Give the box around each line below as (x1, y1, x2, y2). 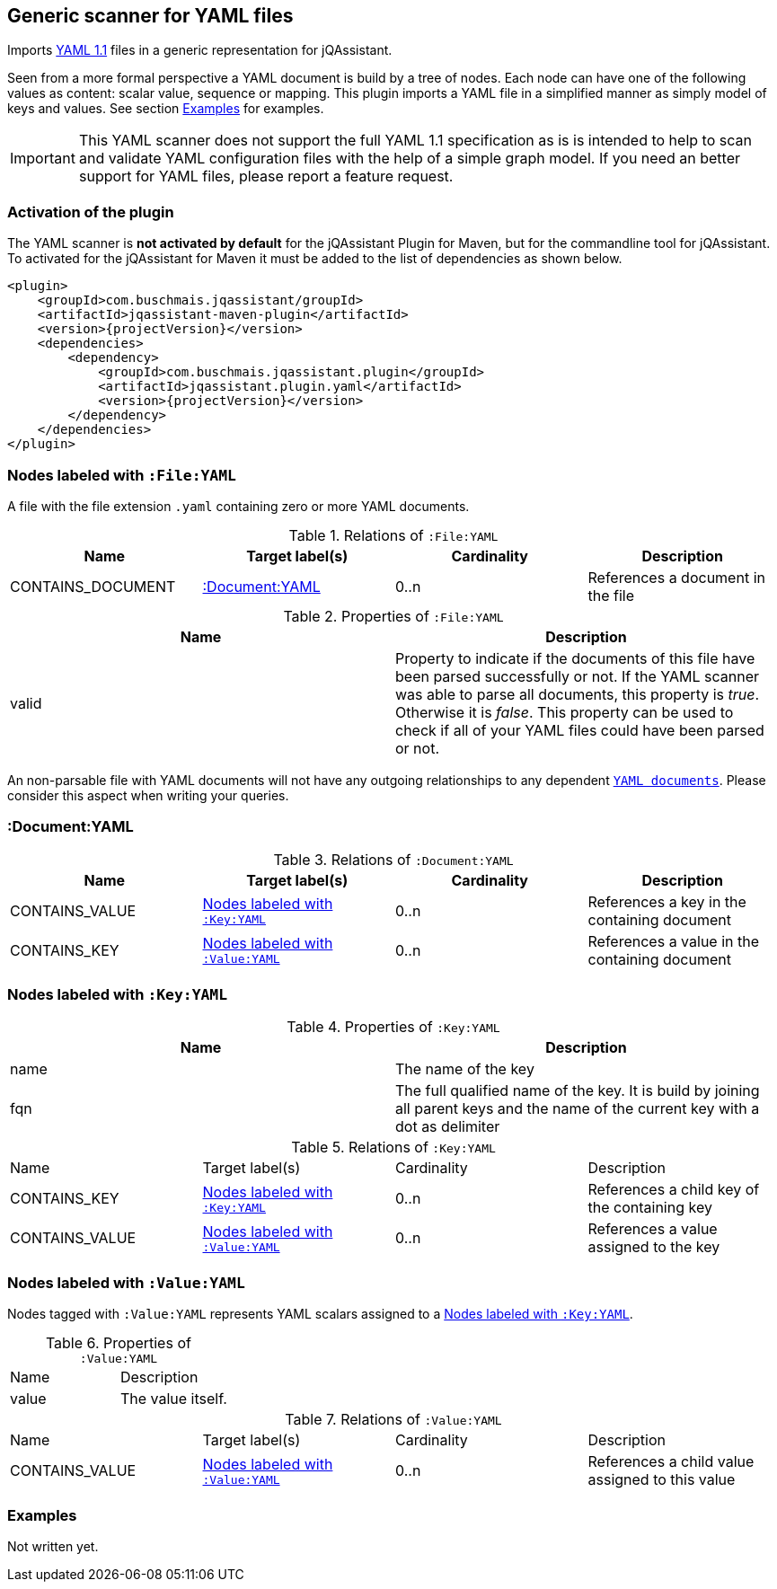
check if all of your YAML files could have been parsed (395, 720, 764, 739)
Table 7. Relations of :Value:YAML (285, 1410, 502, 1429)
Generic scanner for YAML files (7, 4, 294, 27)
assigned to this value (587, 1470, 736, 1489)
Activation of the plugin (7, 202, 174, 221)
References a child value (587, 1452, 755, 1471)
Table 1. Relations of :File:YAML (288, 525, 499, 544)
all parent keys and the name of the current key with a (395, 1099, 760, 1118)
